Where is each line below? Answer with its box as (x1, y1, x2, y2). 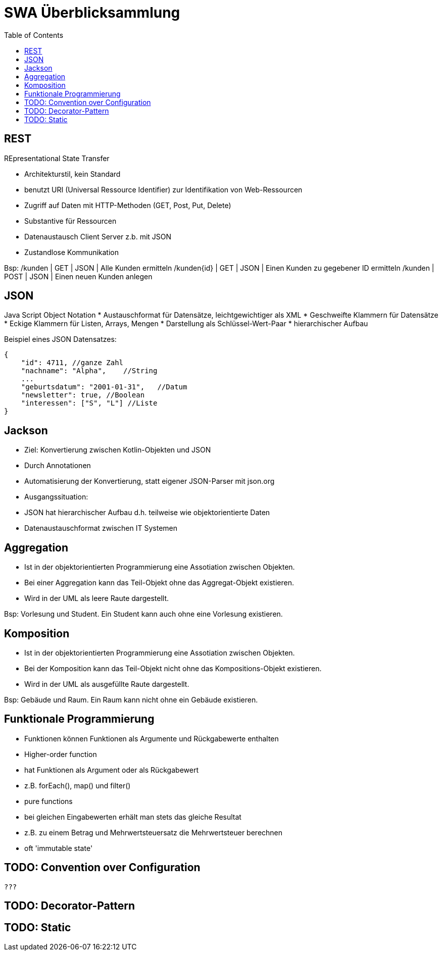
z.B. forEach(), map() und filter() (24, 781, 131, 790)
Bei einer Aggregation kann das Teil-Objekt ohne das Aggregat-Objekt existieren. (24, 578, 294, 587)
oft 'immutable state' (24, 843, 93, 852)
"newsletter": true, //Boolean (21, 391, 145, 399)
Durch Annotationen (24, 461, 91, 470)
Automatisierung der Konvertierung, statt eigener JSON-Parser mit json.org (24, 477, 275, 486)
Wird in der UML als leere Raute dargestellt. (24, 594, 169, 603)
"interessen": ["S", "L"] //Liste (21, 399, 158, 408)
